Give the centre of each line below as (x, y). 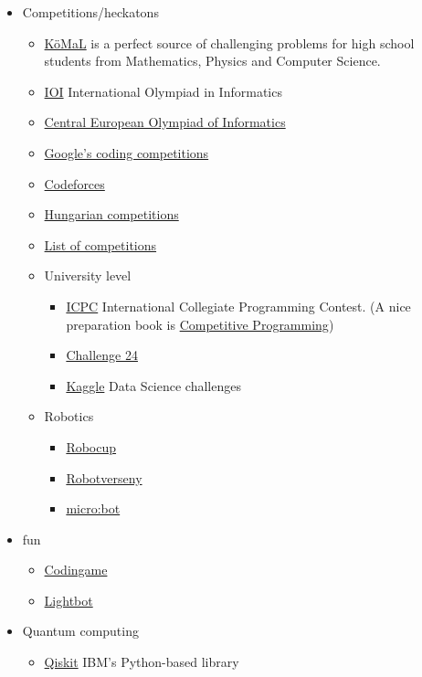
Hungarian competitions (111, 214)
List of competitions (100, 244)
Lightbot (69, 600)
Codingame (76, 570)
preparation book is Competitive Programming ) (200, 324)
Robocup (91, 446)
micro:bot (93, 508)
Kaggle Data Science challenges (153, 385)
